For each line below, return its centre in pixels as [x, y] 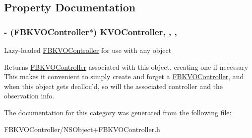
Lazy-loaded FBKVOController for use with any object [88, 50]
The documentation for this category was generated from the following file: [118, 112]
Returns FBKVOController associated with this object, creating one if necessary [126, 67]
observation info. [29, 96]
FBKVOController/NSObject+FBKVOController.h [82, 129]
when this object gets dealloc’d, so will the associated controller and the [114, 86]
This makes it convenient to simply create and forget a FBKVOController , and [124, 76]
